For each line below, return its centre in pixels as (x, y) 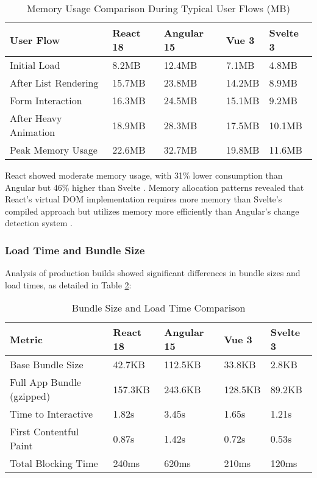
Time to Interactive (52, 414)
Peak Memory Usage (54, 150)
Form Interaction (46, 100)
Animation (33, 132)
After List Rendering (54, 83)
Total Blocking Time (54, 463)
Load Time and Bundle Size (75, 250)
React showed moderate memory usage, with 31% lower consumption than (144, 175)
